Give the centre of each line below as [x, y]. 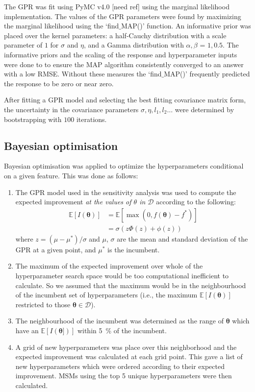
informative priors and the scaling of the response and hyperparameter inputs [121, 54]
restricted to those [43, 304]
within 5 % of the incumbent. [122, 330]
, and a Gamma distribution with [134, 45]
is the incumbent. [134, 249]
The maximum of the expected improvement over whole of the [109, 266]
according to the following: [196, 202]
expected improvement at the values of [73, 202]
